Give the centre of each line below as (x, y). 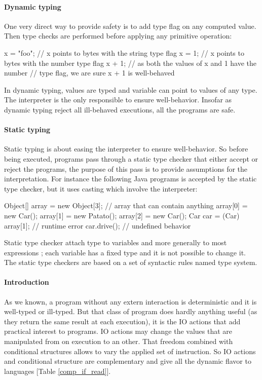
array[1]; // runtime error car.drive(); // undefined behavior (98, 225)
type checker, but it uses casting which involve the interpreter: (101, 188)
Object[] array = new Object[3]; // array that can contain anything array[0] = (126, 205)
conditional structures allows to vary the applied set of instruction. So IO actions (130, 351)
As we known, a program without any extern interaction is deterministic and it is (130, 301)
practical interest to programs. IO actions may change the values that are (118, 331)
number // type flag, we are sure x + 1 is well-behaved (89, 73)
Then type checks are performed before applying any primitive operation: (118, 36)
